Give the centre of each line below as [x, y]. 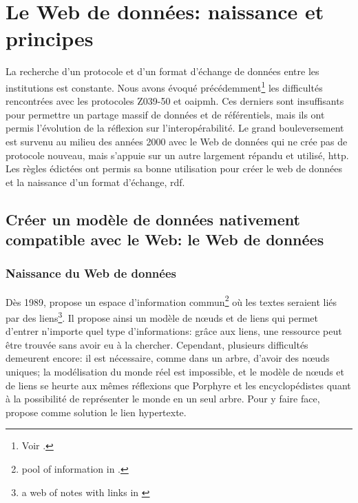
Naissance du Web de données [91, 273]
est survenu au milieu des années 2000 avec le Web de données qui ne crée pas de [177, 141]
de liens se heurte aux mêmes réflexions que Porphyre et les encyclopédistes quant [178, 385]
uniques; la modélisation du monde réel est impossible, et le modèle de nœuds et [175, 371]
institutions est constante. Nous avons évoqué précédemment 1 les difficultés [164, 86]
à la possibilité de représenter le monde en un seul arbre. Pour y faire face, [163, 399]
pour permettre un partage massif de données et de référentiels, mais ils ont [165, 114]
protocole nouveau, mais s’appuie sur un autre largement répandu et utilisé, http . [177, 155]
